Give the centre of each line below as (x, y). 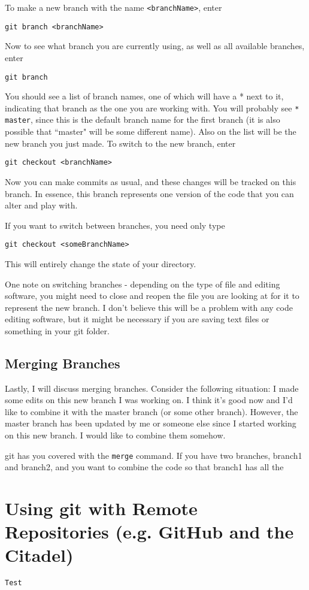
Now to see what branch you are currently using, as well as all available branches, (155, 46)
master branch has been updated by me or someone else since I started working (151, 423)
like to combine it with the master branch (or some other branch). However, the (152, 411)
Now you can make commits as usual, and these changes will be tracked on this (151, 181)
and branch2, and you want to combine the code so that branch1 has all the (144, 467)
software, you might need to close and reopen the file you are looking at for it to (152, 296)
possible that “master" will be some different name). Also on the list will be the (151, 131)
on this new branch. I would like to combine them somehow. (115, 435)
